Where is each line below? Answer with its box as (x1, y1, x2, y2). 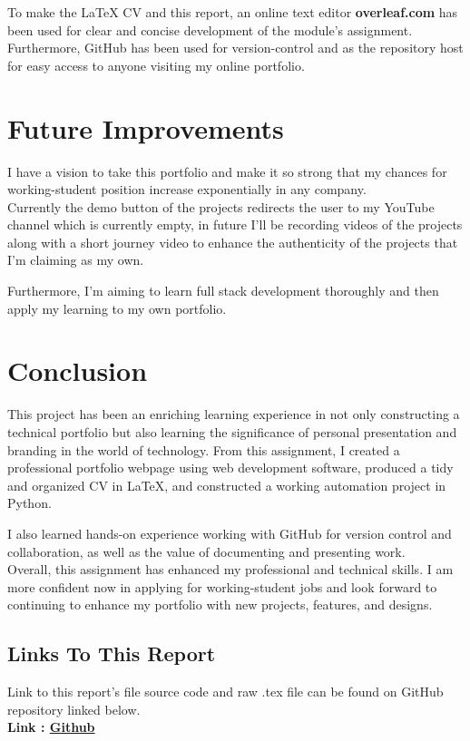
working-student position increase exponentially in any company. (7, 180, 367, 199)
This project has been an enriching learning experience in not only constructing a (7, 405, 460, 424)
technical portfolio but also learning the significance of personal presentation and (7, 422, 457, 441)
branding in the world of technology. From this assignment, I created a (7, 440, 400, 459)
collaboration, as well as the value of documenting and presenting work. (7, 541, 406, 561)
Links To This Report (7, 639, 216, 668)
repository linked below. (7, 699, 141, 718)
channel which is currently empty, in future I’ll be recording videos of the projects (7, 215, 463, 234)
